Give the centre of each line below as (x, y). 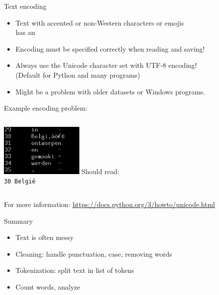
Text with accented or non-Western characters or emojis (100, 22)
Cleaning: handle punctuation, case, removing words (94, 253)
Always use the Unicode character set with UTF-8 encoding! (106, 65)
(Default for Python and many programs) (78, 74)
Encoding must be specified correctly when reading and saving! (110, 48)
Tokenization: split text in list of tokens (75, 270)
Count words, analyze (48, 286)
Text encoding (25, 6)
